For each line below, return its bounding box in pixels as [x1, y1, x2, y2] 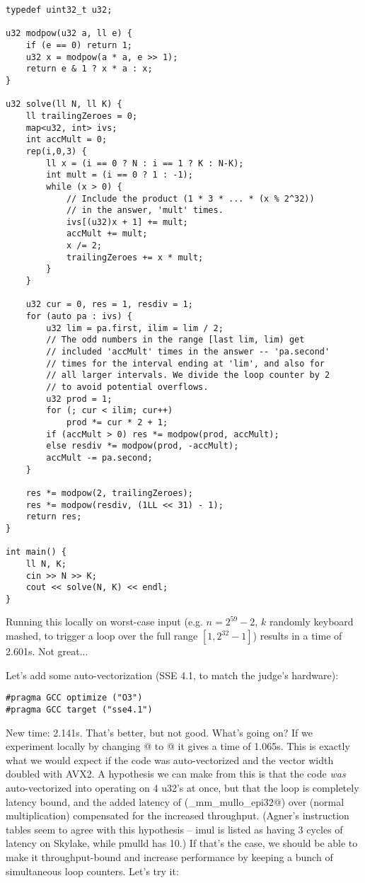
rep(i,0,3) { [25, 146, 87, 156]
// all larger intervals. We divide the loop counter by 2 [46, 370, 330, 381]
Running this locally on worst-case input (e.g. [6, 614, 203, 629]
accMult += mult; [66, 229, 148, 239]
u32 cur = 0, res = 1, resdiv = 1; [25, 299, 193, 310]
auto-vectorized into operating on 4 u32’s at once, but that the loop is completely [6, 780, 359, 795]
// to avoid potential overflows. [46, 382, 209, 392]
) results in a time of [253, 628, 342, 643]
